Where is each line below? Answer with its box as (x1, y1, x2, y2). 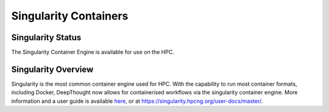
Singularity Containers (11, 9, 129, 23)
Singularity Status (11, 32, 82, 43)
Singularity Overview (11, 64, 94, 74)
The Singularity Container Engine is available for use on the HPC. (11, 49, 175, 56)
